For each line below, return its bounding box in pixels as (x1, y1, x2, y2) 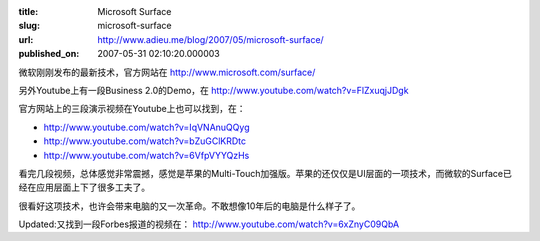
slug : (18, 20, 40, 32)
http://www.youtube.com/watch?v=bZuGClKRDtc (43, 135, 247, 147)
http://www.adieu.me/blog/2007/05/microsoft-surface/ (97, 33, 324, 45)
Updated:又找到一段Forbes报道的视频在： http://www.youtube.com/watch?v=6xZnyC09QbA (18, 218, 400, 230)
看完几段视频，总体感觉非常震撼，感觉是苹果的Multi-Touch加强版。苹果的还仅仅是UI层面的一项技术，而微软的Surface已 (18, 167, 512, 179)
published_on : (18, 48, 80, 60)
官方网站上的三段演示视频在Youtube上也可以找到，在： (18, 103, 246, 115)
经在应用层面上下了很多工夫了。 (18, 181, 150, 194)
